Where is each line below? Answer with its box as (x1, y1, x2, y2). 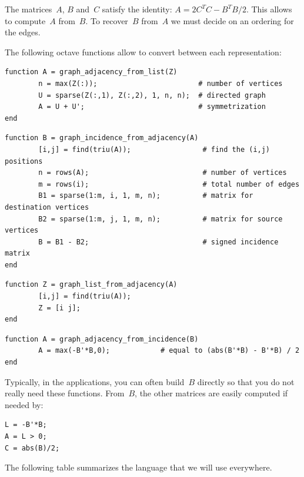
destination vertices (5, 203, 89, 211)
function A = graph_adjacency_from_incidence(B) (5, 334, 199, 343)
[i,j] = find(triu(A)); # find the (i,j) (38, 145, 270, 154)
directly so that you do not (197, 375, 295, 387)
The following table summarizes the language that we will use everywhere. (5, 461, 272, 473)
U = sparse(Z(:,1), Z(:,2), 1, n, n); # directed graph (38, 91, 266, 100)
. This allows (246, 3, 292, 15)
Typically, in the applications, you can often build (5, 375, 185, 387)
